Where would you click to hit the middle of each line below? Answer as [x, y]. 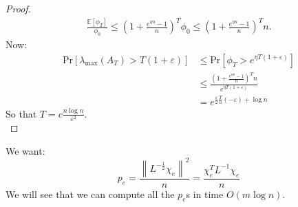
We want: [25, 150]
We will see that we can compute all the [90, 194]
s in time [205, 194]
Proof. [18, 8]
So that [21, 113]
